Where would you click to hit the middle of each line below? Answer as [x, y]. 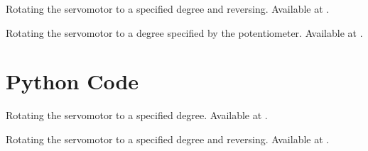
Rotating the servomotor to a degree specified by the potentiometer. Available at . [184, 32]
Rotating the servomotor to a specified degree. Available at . [137, 115]
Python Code [72, 81]
